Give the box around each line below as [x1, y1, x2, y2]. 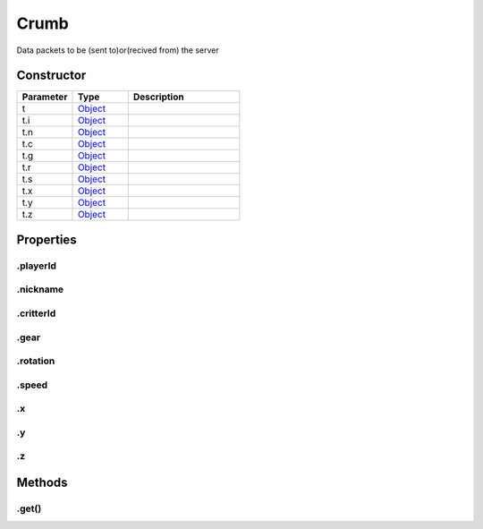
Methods [16, 474, 68, 490]
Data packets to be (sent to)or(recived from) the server [16, 45, 219, 55]
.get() [16, 502, 42, 515]
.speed [16, 379, 48, 391]
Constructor [16, 68, 87, 83]
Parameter [21, 90, 68, 103]
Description [132, 90, 184, 103]
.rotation [16, 354, 55, 367]
